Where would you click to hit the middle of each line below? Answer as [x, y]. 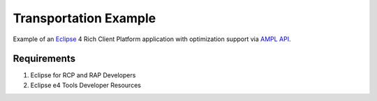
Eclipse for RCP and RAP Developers [83, 75]
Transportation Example [84, 18]
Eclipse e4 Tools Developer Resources [86, 85]
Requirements [44, 59]
